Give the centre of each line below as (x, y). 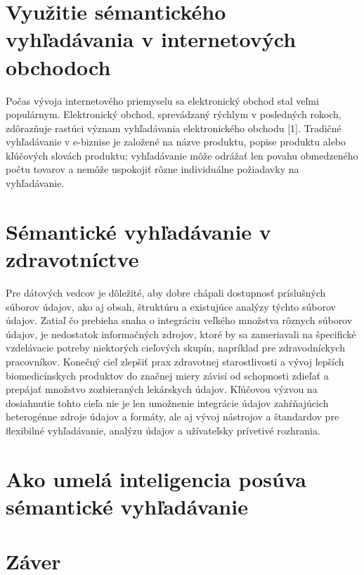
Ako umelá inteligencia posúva (156, 478)
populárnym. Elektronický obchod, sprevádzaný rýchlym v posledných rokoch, (174, 114)
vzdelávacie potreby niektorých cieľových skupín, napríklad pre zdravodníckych (175, 348)
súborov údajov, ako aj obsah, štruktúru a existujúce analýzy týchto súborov (171, 306)
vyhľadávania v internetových (151, 39)
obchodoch (58, 66)
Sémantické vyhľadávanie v (138, 231)
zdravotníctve (72, 259)
